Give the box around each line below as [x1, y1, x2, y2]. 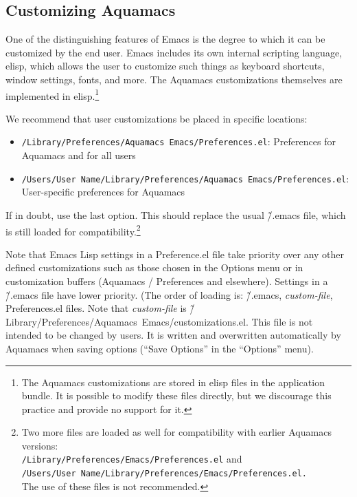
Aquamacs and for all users [21, 148, 136, 162]
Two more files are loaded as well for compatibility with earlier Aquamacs [21, 425, 332, 439]
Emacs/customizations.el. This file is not [141, 314, 313, 328]
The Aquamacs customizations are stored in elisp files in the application [21, 374, 325, 389]
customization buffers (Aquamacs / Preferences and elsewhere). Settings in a [5, 273, 328, 288]
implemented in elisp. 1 [5, 86, 100, 103]
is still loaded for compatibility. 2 [5, 222, 141, 238]
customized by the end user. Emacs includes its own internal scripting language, [5, 45, 342, 59]
